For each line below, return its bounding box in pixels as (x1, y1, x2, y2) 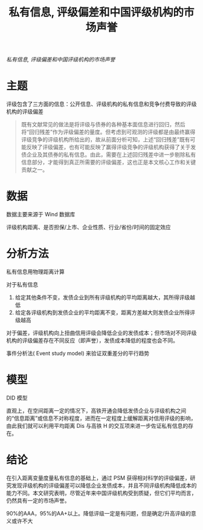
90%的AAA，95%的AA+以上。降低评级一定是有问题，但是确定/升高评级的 (6, 509, 192, 517)
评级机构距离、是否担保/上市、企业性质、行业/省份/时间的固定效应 (6, 224, 171, 231)
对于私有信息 (6, 281, 38, 288)
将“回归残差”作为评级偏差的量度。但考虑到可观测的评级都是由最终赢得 (21, 128, 196, 136)
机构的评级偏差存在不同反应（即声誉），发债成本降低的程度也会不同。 (6, 337, 178, 344)
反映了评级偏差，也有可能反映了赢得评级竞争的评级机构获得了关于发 (26, 143, 196, 151)
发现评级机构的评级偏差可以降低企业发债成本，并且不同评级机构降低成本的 (11, 482, 197, 489)
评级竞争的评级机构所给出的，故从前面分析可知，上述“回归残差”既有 (21, 136, 190, 143)
